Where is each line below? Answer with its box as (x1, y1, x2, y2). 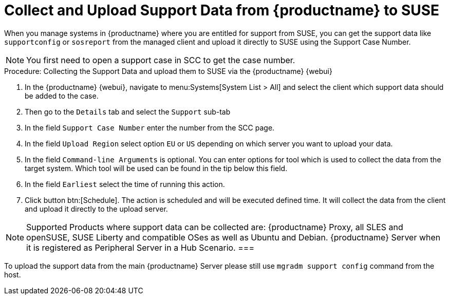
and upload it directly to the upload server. (25, 204, 168, 213)
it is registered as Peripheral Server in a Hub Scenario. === (26, 242, 254, 253)
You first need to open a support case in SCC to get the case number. (26, 54, 295, 65)
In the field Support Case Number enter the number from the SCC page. (25, 123, 275, 132)
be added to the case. (25, 91, 99, 100)
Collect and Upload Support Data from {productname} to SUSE (4, 2, 440, 19)
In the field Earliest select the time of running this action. (25, 179, 225, 189)
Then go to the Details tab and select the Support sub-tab (25, 107, 231, 116)
